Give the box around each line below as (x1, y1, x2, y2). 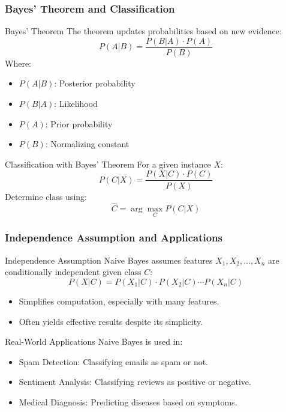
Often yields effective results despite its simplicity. (19, 315, 203, 327)
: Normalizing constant (45, 138, 130, 150)
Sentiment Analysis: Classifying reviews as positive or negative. (19, 375, 251, 388)
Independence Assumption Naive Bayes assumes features (5, 253, 213, 266)
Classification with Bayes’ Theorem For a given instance (5, 157, 211, 170)
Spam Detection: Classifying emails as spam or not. (19, 355, 209, 368)
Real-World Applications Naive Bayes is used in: (5, 335, 183, 348)
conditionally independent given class (5, 265, 142, 278)
